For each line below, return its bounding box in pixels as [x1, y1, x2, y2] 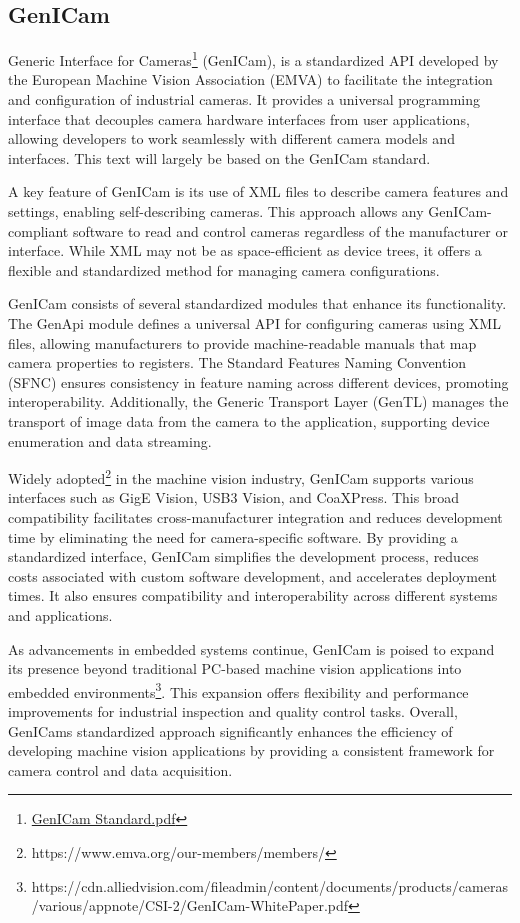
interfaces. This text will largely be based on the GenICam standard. [8, 147, 431, 168]
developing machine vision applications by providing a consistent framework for [8, 740, 495, 761]
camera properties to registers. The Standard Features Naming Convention [8, 352, 467, 373]
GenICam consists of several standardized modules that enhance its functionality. [8, 293, 507, 314]
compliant [8, 220, 69, 241]
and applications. [8, 604, 113, 625]
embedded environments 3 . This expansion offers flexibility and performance [8, 678, 469, 702]
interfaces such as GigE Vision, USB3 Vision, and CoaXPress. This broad [8, 487, 459, 508]
